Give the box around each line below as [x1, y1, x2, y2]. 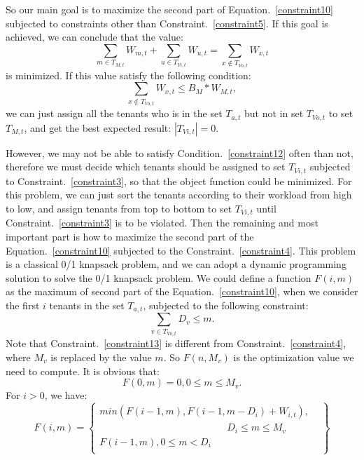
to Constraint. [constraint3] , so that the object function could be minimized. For [6, 173, 352, 188]
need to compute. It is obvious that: [6, 363, 160, 378]
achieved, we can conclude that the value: [6, 29, 183, 44]
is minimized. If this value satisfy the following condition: [6, 67, 251, 82]
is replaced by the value [50, 350, 152, 365]
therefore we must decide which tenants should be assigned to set [6, 159, 286, 174]
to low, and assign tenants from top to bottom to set [6, 201, 232, 215]
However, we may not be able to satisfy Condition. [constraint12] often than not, [6, 145, 353, 160]
